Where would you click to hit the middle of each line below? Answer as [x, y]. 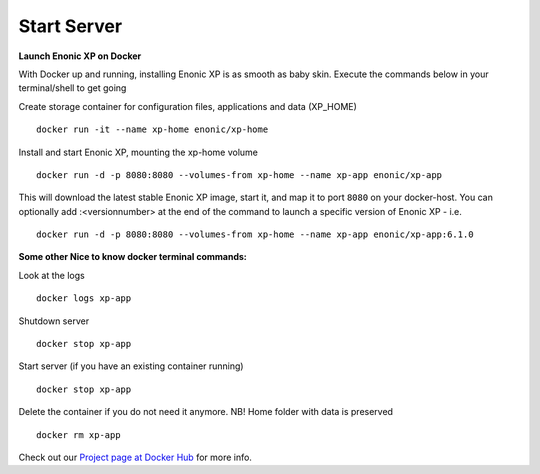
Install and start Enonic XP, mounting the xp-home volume [138, 152]
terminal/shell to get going [72, 88]
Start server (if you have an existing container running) [131, 366]
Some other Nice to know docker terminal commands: [132, 257]
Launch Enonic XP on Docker [80, 56]
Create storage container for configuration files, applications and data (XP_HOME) [187, 106]
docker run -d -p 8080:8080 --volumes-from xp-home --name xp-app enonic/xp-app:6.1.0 [255, 234]
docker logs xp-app [84, 298]
